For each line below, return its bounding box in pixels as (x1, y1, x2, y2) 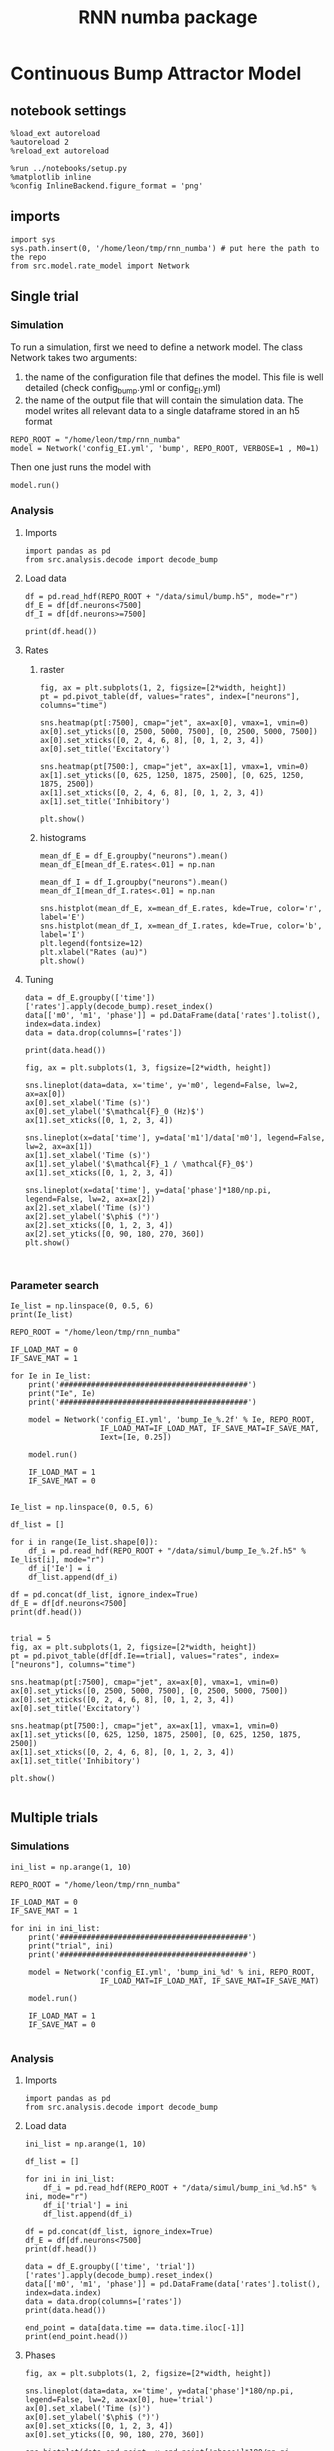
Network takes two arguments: (10, 351, 138, 363)
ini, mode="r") (24, 2191, 89, 2201)
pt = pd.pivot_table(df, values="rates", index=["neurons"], (39, 691, 300, 701)
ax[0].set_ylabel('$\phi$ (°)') (24, 2412, 160, 2422)
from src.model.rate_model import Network (10, 261, 190, 271)
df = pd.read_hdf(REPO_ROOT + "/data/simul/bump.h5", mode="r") (24, 591, 299, 601)
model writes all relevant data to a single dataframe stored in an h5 (24, 405, 300, 417)
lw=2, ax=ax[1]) (24, 1141, 93, 1151)
